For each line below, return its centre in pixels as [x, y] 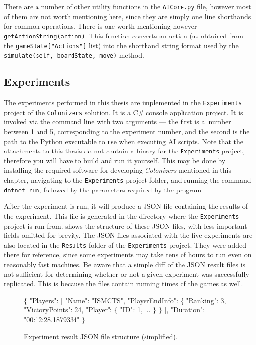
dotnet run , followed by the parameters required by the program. [104, 189]
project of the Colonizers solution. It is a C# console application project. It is [124, 112]
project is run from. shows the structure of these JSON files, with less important [126, 225]
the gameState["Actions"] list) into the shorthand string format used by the [121, 45]
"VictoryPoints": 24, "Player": [68, 310]
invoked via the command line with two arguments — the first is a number [118, 122]
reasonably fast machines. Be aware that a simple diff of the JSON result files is [125, 264]
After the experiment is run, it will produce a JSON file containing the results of [126, 206]
